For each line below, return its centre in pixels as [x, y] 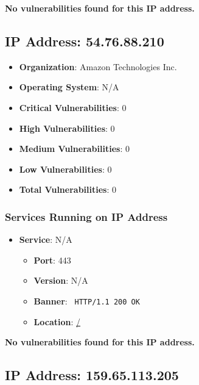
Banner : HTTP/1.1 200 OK [87, 300]
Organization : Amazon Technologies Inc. [98, 66]
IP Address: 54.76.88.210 [85, 41]
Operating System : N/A [69, 87]
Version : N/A [61, 280]
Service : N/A [46, 239]
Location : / [57, 321]
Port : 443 [52, 260]
